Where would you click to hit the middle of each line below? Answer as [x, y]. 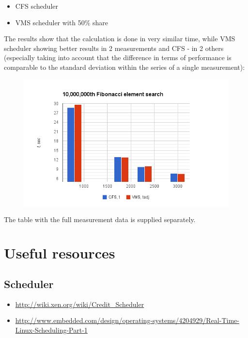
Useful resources [60, 253]
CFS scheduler [37, 6]
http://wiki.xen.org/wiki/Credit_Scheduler [80, 304]
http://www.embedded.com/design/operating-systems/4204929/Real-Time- [127, 320]
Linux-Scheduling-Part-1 [51, 330]
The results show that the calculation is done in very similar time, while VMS [120, 39]
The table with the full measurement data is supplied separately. [100, 219]
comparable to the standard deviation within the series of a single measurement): [124, 67]
